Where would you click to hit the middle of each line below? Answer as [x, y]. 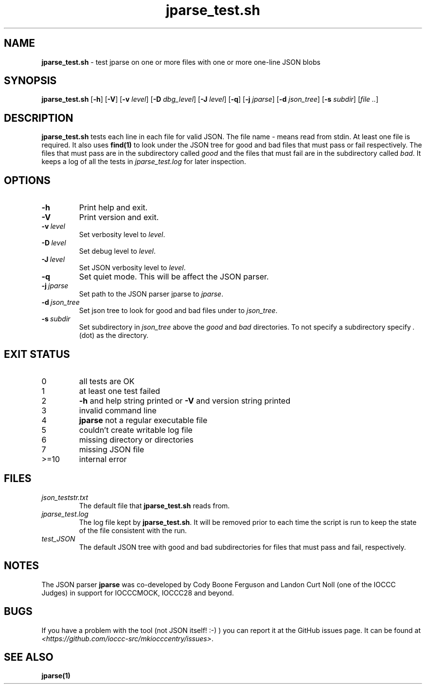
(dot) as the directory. [114, 335]
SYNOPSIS [30, 81]
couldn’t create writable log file [136, 430]
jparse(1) [56, 676]
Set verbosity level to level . [122, 235]
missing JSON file [112, 449]
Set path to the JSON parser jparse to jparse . [151, 294]
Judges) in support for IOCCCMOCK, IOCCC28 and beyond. [138, 593]
